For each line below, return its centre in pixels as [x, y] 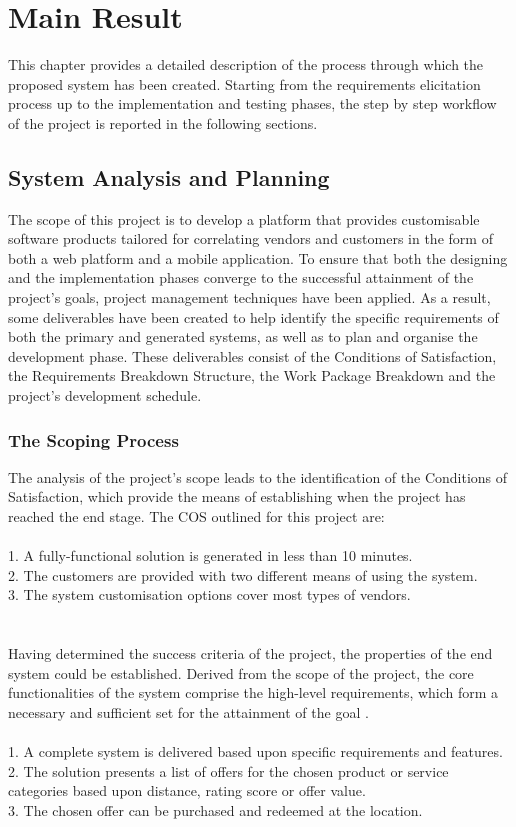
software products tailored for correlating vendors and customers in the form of [250, 238]
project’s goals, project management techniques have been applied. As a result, [249, 297]
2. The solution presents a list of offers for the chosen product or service [228, 770]
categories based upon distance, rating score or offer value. [187, 790]
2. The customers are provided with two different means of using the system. [243, 574]
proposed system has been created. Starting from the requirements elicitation [244, 83]
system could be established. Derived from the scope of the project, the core [241, 672]
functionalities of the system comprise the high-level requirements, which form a [253, 692]
